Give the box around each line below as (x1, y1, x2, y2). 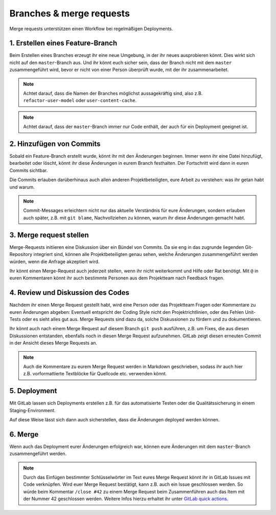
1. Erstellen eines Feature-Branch (9, 39, 118, 48)
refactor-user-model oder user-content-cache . (23, 97, 137, 103)
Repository (9, 251, 33, 257)
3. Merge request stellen (9, 230, 89, 239)
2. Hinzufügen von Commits (9, 140, 101, 148)
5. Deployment (9, 387, 57, 395)
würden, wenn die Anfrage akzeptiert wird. (9, 259, 100, 265)
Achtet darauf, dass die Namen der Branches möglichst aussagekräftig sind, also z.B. (23, 90, 203, 97)
